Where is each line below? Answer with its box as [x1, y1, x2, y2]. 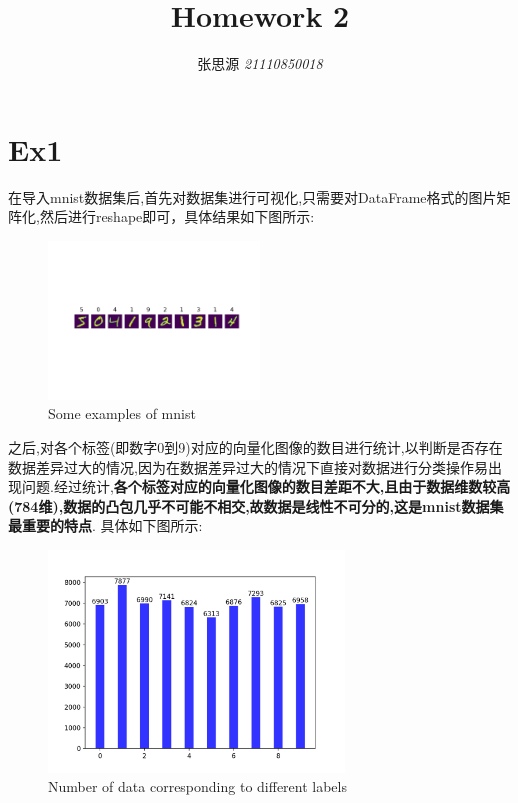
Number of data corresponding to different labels [48, 776, 347, 797]
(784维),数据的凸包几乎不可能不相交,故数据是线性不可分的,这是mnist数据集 [8, 495, 504, 516]
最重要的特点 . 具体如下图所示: [8, 515, 203, 536]
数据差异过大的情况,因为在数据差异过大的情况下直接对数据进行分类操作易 [8, 456, 488, 477]
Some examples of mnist [48, 403, 196, 424]
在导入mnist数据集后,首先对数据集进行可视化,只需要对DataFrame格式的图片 [8, 186, 497, 207]
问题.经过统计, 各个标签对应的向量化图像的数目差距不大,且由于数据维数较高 [21, 476, 511, 497]
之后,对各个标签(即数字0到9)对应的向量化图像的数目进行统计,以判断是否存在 [8, 437, 503, 458]
